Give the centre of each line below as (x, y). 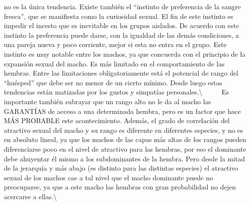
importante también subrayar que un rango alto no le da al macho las (108, 101)
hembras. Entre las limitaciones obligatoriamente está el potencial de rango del (121, 73)
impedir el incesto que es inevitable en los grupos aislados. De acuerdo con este (122, 25)
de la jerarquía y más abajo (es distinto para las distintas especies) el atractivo (121, 168)
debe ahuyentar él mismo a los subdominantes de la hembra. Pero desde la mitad (125, 158)
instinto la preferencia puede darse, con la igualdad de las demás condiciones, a (122, 35)
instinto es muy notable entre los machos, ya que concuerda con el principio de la (125, 54)
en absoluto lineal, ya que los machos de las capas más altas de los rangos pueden (125, 139)
